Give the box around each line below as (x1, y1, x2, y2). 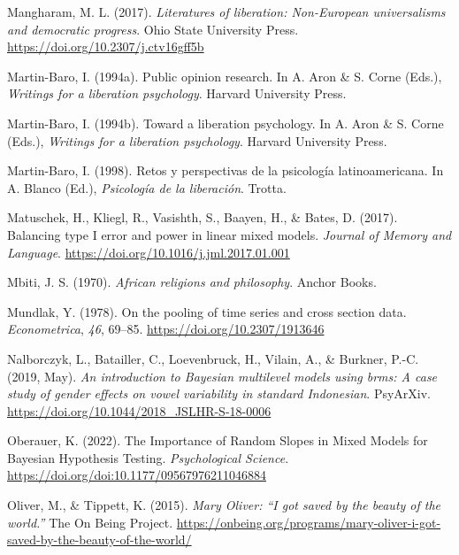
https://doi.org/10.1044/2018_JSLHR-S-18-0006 (7, 401, 272, 420)
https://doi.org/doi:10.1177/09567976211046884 (7, 466, 266, 484)
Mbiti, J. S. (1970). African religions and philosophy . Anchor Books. (7, 273, 377, 291)
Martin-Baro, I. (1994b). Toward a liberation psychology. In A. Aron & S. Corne (7, 113, 444, 132)
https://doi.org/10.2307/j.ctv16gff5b (7, 37, 204, 56)
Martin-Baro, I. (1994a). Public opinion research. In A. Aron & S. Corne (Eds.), (7, 66, 442, 85)
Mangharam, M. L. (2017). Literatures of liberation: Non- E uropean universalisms (7, 3, 446, 20)
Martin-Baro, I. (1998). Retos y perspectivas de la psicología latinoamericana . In (7, 161, 444, 180)
